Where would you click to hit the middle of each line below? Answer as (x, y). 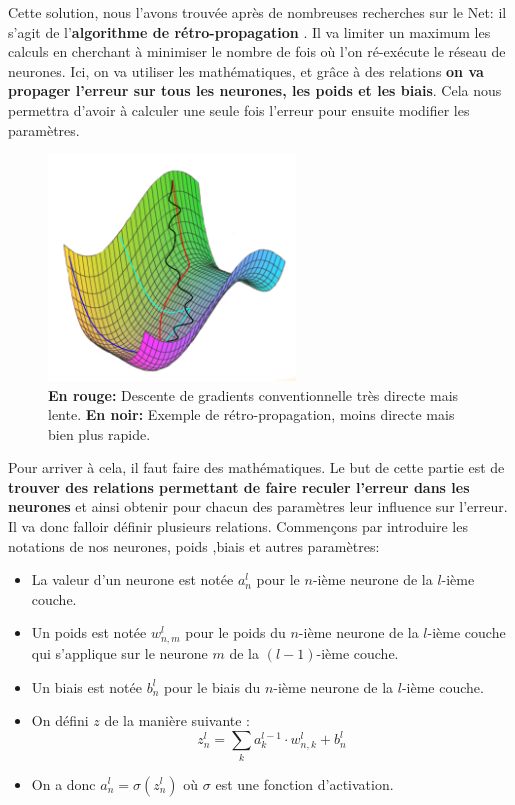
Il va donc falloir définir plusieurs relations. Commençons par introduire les (238, 526)
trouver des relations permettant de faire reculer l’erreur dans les (239, 486)
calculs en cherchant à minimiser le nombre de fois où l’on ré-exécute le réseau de (257, 51)
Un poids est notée (89, 632)
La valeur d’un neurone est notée (132, 579)
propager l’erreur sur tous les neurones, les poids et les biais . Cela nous (255, 90)
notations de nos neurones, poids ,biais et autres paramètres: (194, 545)
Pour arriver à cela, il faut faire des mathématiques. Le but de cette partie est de (256, 467)
